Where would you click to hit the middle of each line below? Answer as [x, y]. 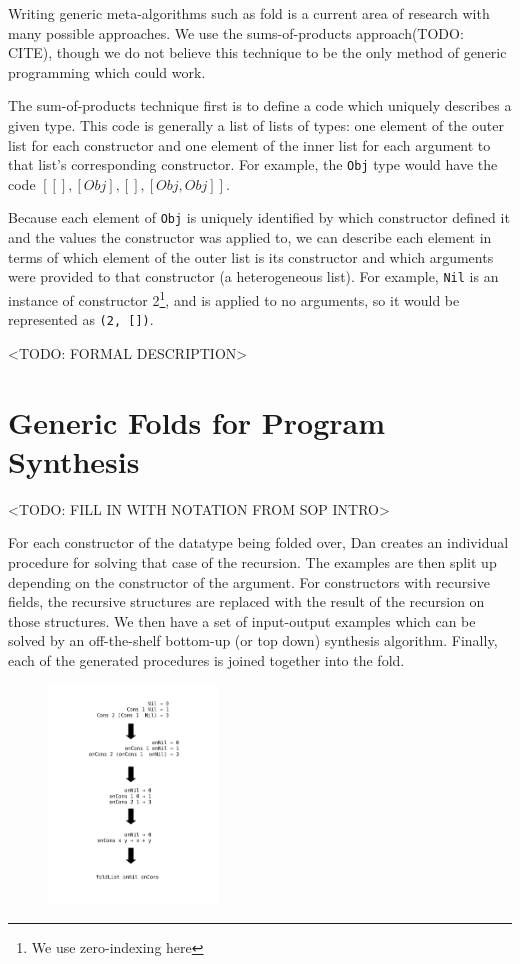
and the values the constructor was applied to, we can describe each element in [250, 237]
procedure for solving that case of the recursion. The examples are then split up [252, 561]
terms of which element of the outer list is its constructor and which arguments [251, 256]
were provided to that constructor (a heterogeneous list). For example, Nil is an [253, 276]
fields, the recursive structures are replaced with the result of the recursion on [246, 601]
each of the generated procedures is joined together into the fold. [206, 659]
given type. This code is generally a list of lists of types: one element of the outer [256, 124]
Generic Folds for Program [197, 421]
